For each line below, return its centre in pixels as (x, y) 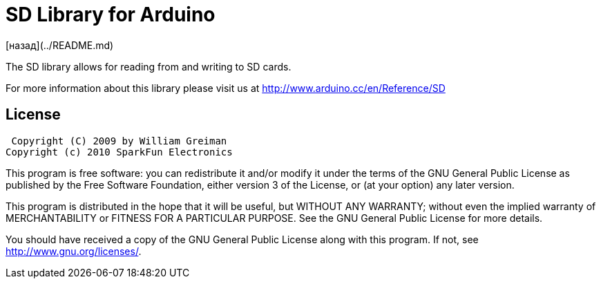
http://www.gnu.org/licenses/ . (74, 251)
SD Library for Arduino (111, 15)
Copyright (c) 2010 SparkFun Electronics (119, 152)
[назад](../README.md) (60, 45)
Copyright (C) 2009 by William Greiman (119, 141)
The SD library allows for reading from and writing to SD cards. (149, 66)
